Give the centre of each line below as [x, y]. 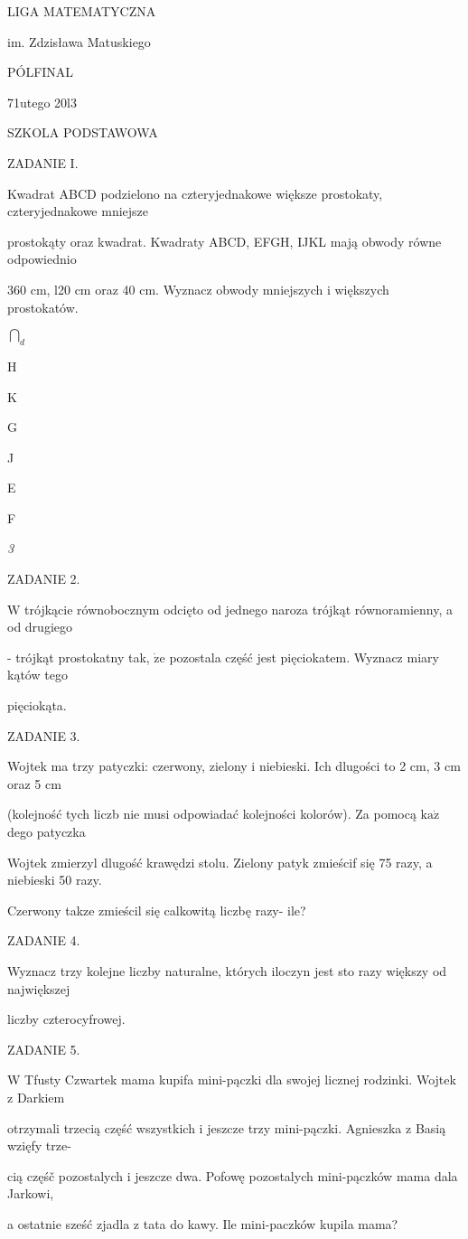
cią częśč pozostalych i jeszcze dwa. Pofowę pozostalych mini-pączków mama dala [233, 1175]
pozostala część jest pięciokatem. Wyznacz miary [304, 657]
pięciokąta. [37, 705]
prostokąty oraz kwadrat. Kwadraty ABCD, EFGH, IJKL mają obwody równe [225, 241]
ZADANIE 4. [44, 940]
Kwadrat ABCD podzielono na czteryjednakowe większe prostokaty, [195, 193]
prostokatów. [43, 307]
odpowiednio [42, 259]
